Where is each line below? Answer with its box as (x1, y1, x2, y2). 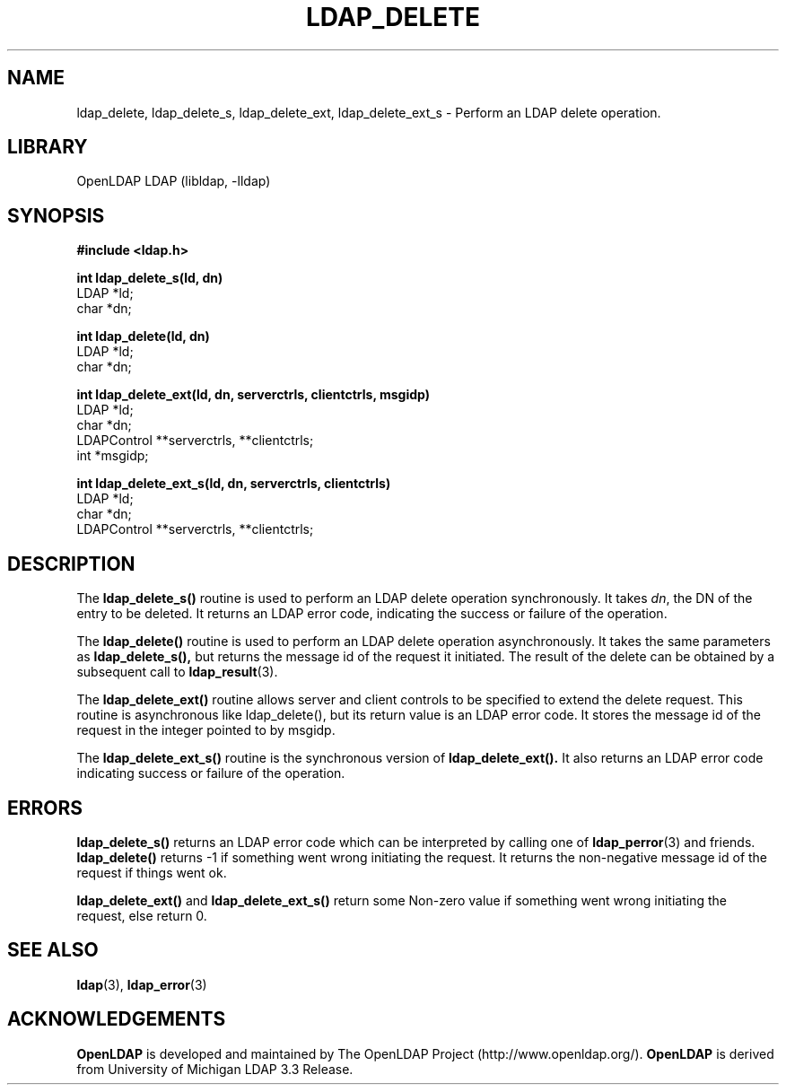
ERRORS (7, 796, 83, 819)
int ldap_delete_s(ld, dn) (76, 270, 223, 286)
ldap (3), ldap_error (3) (76, 976, 207, 992)
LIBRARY (7, 135, 88, 159)
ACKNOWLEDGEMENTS (7, 1008, 226, 1031)
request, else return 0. (76, 907, 207, 923)
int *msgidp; (76, 448, 149, 464)
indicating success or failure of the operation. (76, 765, 345, 782)
